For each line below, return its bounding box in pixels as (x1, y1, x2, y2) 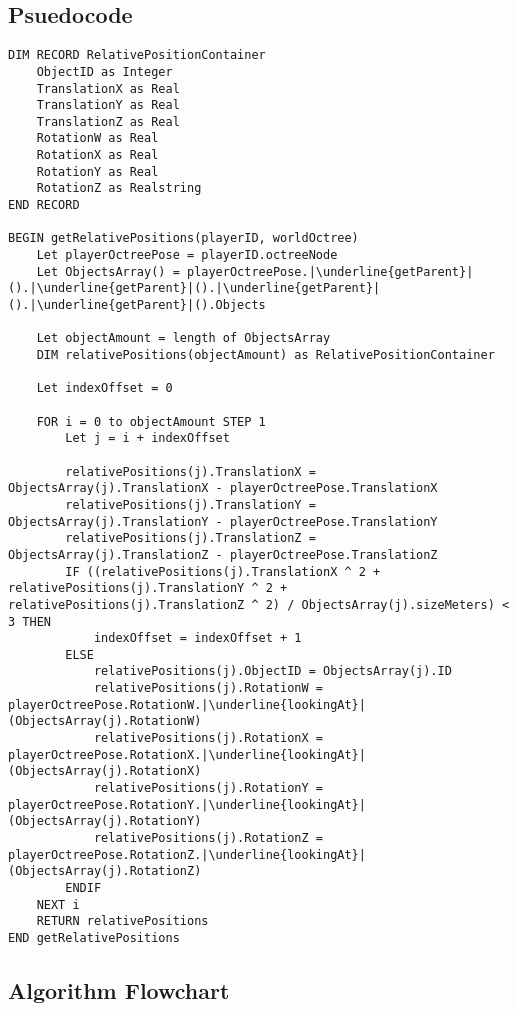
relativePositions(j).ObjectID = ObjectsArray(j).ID (93, 664, 452, 679)
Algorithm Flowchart (8, 975, 230, 1006)
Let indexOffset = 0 (36, 381, 173, 396)
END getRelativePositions (8, 930, 180, 945)
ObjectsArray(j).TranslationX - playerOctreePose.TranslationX (8, 481, 438, 496)
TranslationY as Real (36, 98, 180, 113)
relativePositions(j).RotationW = (93, 681, 323, 696)
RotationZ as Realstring (36, 181, 202, 196)
